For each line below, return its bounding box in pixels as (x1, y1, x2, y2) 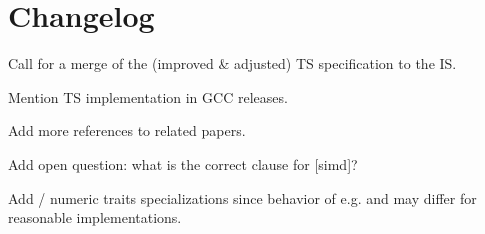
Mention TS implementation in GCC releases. (8, 86, 288, 107)
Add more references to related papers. (8, 120, 246, 141)
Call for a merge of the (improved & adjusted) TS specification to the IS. (8, 53, 457, 74)
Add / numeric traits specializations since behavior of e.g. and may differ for (8, 187, 477, 208)
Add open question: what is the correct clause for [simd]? (8, 153, 358, 174)
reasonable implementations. (8, 207, 182, 228)
